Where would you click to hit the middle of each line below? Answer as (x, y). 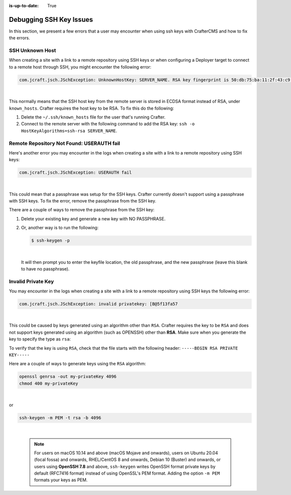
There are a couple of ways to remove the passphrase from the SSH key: (82, 210)
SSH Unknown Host (32, 51)
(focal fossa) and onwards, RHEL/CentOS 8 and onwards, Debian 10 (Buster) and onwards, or (127, 460)
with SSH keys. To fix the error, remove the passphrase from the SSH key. (82, 201)
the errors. (19, 38)
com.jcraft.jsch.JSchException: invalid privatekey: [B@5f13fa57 (98, 304)
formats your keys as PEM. (61, 480)
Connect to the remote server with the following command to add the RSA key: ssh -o (108, 124)
